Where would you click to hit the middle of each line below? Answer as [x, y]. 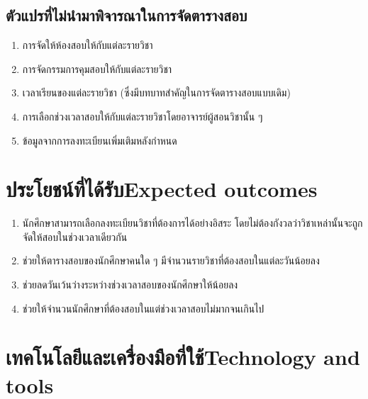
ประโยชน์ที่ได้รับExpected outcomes [162, 189]
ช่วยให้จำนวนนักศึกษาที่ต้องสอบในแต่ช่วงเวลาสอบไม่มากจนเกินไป [143, 308]
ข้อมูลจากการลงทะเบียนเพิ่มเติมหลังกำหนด [100, 140]
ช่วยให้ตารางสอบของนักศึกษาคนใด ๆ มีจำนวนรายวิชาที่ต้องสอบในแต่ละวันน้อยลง [171, 260]
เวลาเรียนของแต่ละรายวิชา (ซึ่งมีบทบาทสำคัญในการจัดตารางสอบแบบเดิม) [156, 92]
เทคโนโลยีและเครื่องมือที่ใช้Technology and [183, 357]
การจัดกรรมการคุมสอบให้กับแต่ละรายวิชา [97, 68]
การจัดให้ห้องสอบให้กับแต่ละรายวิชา [88, 45]
